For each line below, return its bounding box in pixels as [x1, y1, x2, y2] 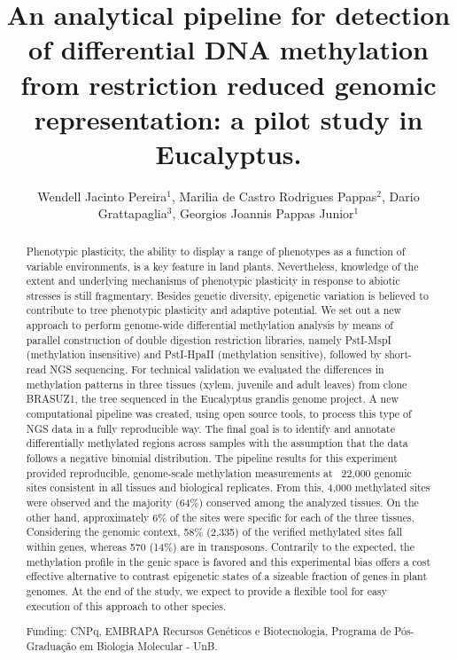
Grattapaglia [97, 204, 167, 223]
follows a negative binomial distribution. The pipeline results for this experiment [26, 451, 398, 466]
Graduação [26, 638, 77, 653]
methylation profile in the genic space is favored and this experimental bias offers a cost [26, 554, 431, 569]
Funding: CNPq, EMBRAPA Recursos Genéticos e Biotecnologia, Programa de [26, 624, 391, 639]
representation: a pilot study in [34, 100, 423, 137]
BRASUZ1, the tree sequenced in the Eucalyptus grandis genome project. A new [26, 391, 399, 406]
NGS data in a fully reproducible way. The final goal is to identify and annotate [26, 420, 395, 436]
